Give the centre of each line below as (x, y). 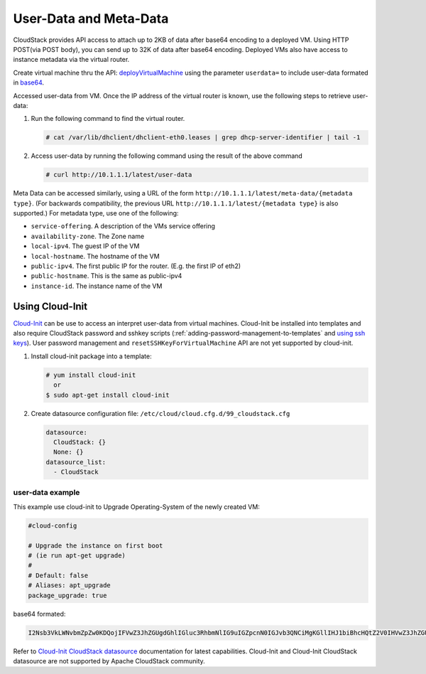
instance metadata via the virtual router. (71, 60)
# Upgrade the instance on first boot (95, 545)
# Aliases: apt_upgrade (70, 585)
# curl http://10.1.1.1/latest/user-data (119, 175)
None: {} (69, 452)
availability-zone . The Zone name (88, 236)
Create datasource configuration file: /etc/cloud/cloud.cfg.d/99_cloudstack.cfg (160, 413)
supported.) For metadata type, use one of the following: (96, 213)
